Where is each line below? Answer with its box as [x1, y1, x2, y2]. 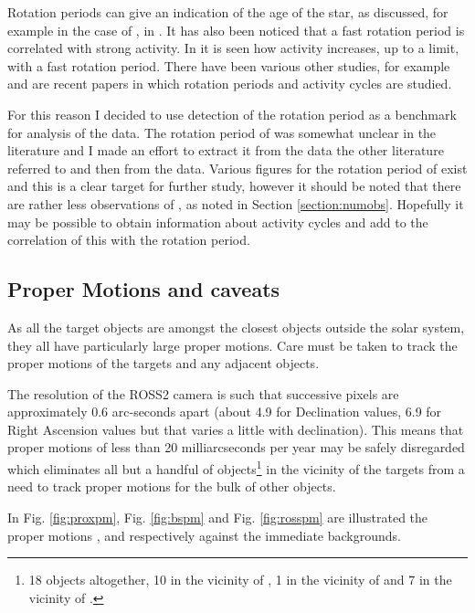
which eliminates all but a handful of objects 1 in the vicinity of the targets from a [7, 457, 465, 478]
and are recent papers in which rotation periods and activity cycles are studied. [7, 74, 452, 93]
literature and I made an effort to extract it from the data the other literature [7, 141, 444, 160]
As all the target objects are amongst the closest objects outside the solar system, [7, 317, 465, 336]
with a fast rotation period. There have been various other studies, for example [7, 56, 450, 75]
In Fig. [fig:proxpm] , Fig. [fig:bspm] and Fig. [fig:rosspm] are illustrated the [7, 507, 428, 526]
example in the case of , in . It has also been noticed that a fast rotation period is [7, 20, 465, 39]
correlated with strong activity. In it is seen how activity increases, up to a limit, [7, 38, 459, 58]
